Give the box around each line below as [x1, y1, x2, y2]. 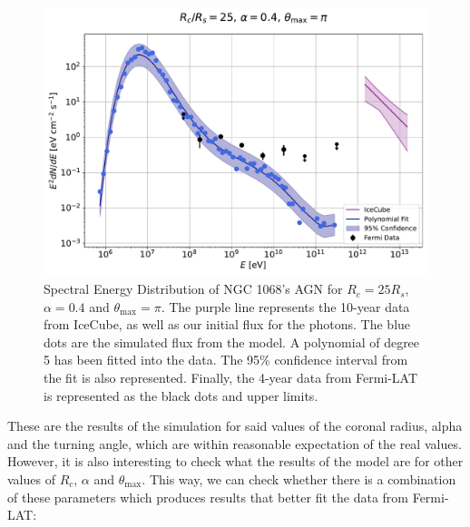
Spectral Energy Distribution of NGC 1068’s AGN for [44, 279, 343, 298]
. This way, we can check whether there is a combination [142, 470, 456, 488]
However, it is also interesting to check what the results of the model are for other [7, 452, 464, 471]
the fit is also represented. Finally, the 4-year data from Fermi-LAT [44, 368, 418, 387]
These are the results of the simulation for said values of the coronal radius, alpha [7, 416, 463, 435]
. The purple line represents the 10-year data [161, 297, 410, 316]
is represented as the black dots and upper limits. [44, 385, 318, 405]
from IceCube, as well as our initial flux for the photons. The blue [44, 315, 411, 334]
